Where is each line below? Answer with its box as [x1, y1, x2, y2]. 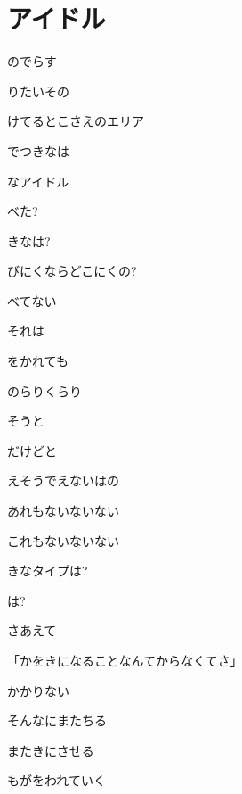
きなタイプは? [7, 561, 88, 580]
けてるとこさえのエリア [7, 112, 144, 130]
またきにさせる [7, 740, 94, 759]
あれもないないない [7, 501, 119, 520]
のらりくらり [7, 381, 82, 400]
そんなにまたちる [7, 711, 107, 730]
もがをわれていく [7, 771, 106, 790]
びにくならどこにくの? [7, 261, 137, 280]
